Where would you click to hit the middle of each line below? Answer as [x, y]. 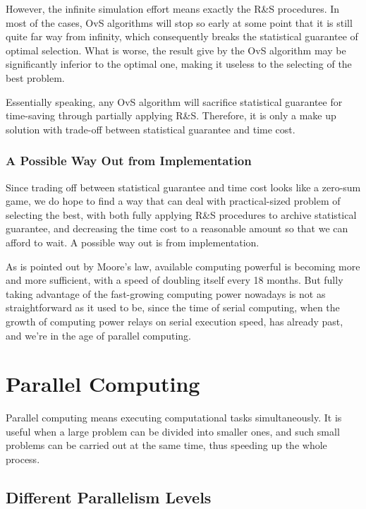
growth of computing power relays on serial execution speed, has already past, [175, 321]
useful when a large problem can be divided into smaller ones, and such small [173, 431]
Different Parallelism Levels [109, 497]
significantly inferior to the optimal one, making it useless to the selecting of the [179, 64]
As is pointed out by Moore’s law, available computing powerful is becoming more [183, 266]
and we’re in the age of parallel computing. [98, 335]
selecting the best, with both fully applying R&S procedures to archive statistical [181, 214]
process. [23, 459]
